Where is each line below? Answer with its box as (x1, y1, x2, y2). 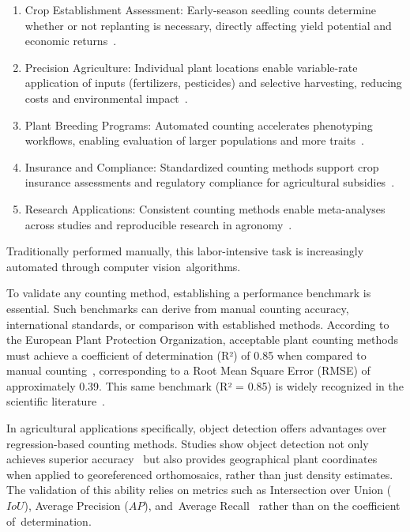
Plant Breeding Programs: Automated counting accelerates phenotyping (24, 116, 373, 133)
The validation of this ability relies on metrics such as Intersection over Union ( (6, 481, 392, 498)
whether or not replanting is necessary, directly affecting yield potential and (24, 17, 392, 33)
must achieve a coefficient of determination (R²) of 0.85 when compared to (6, 346, 367, 363)
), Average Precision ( (24, 497, 129, 514)
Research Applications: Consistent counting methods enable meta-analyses (24, 200, 386, 217)
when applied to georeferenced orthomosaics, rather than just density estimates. (6, 466, 393, 482)
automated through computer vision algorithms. (6, 258, 241, 274)
